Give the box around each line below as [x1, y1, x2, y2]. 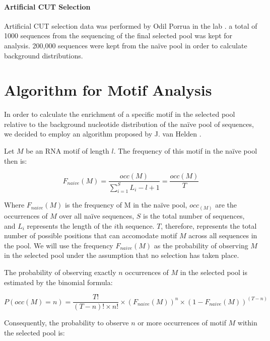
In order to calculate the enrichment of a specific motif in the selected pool [4, 109, 235, 119]
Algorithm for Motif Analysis [4, 80, 212, 100]
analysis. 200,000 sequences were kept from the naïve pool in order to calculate [4, 40, 247, 50]
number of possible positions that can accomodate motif [4, 230, 177, 241]
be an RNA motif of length [26, 146, 109, 156]
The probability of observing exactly [4, 266, 116, 277]
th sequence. [116, 220, 155, 231]
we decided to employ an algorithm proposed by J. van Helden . [4, 128, 201, 139]
